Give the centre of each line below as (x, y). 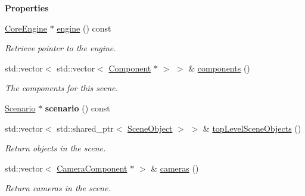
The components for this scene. (61, 88)
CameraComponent (92, 168)
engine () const (84, 28)
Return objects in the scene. (55, 148)
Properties (27, 8)
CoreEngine (26, 28)
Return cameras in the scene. (58, 188)
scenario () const (77, 108)
